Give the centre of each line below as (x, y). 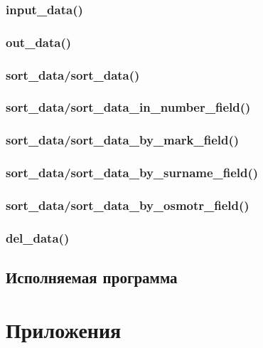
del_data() (38, 237)
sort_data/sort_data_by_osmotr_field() (128, 205)
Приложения (64, 329)
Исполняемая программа (92, 277)
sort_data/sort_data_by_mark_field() (123, 140)
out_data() (39, 42)
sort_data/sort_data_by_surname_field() (132, 173)
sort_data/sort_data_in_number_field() (128, 107)
